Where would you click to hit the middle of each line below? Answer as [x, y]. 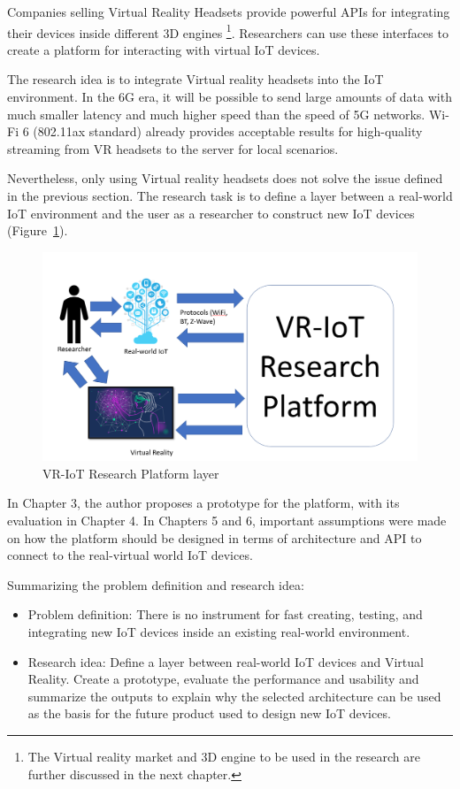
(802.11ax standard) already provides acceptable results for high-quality [228, 131]
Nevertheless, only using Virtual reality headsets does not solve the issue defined [225, 178]
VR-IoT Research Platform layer [131, 473]
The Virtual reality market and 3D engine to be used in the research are [224, 756]
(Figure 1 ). [38, 230]
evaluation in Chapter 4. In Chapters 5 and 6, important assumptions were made [227, 520]
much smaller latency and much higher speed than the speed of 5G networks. [216, 114]
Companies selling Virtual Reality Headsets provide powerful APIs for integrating [229, 11]
